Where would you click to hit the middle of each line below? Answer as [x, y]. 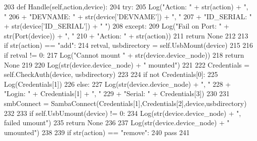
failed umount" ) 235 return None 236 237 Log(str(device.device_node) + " [117, 123]
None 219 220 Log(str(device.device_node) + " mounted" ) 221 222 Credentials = [127, 64]
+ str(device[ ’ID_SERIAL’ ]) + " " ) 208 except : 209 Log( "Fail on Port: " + [117, 26]
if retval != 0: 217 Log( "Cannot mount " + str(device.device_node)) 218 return [124, 54]
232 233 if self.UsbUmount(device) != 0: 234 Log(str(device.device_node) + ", [123, 113]
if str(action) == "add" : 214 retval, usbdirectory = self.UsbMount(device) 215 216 [128, 45]
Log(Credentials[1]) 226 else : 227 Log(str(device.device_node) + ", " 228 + [117, 84]
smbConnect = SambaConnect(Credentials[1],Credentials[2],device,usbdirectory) [125, 103]
